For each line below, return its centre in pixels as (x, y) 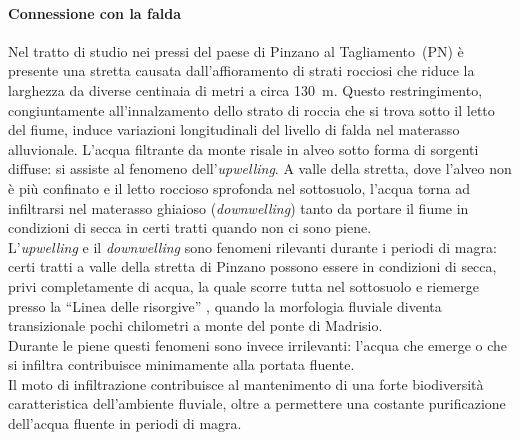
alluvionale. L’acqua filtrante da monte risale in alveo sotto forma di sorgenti (243, 148)
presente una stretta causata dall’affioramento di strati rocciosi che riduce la (241, 70)
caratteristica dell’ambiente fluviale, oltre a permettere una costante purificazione (257, 403)
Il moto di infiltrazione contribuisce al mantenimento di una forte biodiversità (246, 383)
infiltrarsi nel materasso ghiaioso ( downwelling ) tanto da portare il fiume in (238, 207)
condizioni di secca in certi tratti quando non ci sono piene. (190, 227)
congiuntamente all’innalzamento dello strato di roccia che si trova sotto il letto (251, 109)
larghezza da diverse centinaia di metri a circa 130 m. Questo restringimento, (245, 89)
